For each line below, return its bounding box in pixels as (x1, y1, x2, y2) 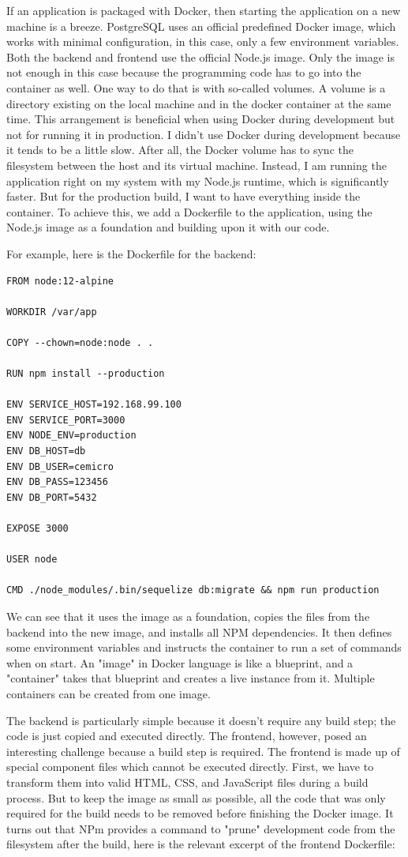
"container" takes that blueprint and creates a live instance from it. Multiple (6, 670, 375, 686)
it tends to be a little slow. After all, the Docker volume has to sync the (6, 141, 354, 158)
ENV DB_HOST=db (6, 445, 86, 457)
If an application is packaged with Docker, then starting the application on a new (6, 2, 401, 18)
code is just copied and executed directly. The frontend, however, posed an (6, 727, 367, 744)
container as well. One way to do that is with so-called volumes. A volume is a (6, 79, 386, 96)
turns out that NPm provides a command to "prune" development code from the (6, 820, 395, 836)
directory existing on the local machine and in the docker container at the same (6, 95, 391, 111)
